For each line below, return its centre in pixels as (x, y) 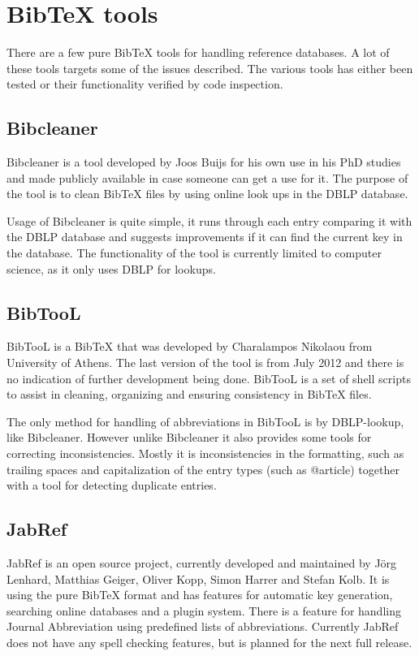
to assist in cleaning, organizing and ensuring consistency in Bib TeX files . (189, 394)
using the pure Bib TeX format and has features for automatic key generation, (200, 595)
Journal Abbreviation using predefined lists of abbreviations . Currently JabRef (203, 626)
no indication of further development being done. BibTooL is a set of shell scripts (209, 378)
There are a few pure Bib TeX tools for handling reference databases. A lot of (198, 52)
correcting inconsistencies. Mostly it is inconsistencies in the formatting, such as (205, 453)
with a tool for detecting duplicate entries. (112, 485)
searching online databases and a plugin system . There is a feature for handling (204, 610)
